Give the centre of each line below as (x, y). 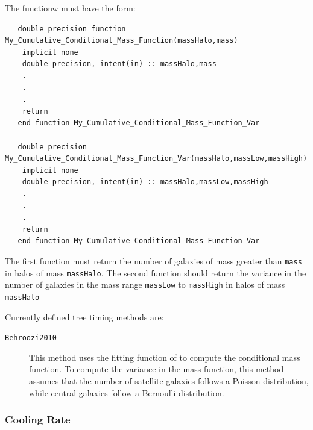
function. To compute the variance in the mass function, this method (156, 369)
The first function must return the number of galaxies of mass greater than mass (153, 260)
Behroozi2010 (31, 338)
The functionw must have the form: (70, 8)
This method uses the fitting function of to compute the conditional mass (165, 357)
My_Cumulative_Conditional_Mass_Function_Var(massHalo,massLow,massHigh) (156, 159)
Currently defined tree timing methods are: (84, 316)
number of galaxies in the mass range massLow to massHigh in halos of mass (145, 285)
